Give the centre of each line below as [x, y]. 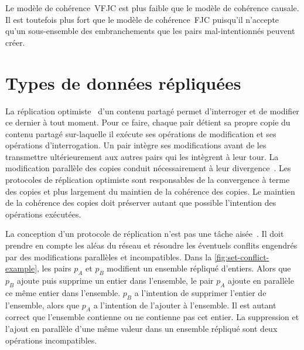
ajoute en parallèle [261, 281]
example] [21, 268]
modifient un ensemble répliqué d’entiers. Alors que [199, 268]
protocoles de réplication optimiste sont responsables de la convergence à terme [148, 180]
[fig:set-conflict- [242, 256]
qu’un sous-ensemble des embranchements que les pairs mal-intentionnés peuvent [150, 31]
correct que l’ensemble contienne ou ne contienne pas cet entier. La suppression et [152, 317]
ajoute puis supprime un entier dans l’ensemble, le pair [115, 281]
